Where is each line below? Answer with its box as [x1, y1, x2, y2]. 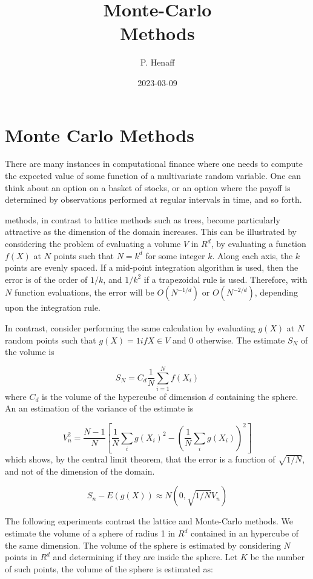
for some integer [145, 249, 205, 262]
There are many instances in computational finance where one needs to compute [5, 157, 303, 170]
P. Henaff [140, 56, 175, 69]
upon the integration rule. [5, 301, 101, 314]
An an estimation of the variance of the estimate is [5, 402, 194, 415]
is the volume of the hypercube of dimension [42, 390, 206, 402]
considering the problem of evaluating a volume [5, 237, 181, 249]
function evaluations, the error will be [14, 286, 154, 299]
